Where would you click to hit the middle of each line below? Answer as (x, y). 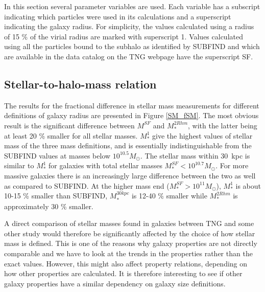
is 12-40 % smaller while (169, 196)
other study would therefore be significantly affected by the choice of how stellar (130, 233)
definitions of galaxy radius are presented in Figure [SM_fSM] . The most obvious (131, 115)
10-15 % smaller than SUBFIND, (56, 196)
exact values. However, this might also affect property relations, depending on (126, 263)
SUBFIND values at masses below (57, 155)
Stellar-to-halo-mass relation (80, 84)
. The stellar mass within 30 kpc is (195, 155)
